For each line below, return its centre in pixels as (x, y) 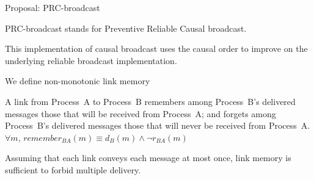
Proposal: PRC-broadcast (53, 7)
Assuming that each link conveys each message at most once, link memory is (148, 158)
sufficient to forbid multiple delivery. (73, 169)
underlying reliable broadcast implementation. (91, 60)
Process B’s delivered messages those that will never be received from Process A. (158, 125)
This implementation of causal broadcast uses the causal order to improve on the (156, 49)
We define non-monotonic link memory (78, 81)
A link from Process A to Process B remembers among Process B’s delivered (150, 101)
